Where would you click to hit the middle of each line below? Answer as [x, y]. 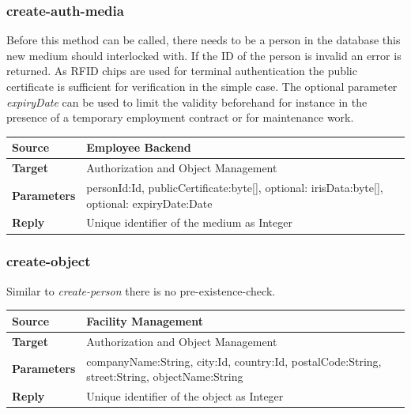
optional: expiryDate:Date [149, 203]
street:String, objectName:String [165, 376]
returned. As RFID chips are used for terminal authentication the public [182, 71]
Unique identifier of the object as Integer [185, 395]
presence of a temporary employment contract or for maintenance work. [180, 117]
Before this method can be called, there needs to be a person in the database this [204, 40]
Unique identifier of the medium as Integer [189, 222]
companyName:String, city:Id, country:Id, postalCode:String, [234, 361]
